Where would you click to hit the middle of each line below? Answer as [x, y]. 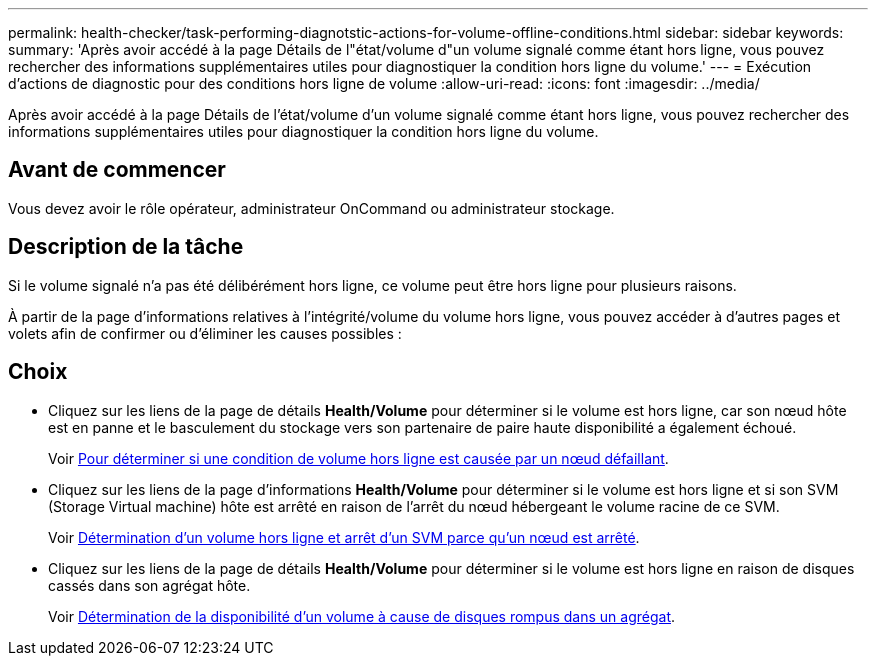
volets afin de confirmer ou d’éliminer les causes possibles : [205, 333]
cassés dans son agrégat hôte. [149, 585]
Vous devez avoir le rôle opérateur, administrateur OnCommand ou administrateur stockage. [311, 208]
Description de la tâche [126, 247]
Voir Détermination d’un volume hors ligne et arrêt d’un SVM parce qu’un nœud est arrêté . [344, 537]
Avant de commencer [117, 170]
